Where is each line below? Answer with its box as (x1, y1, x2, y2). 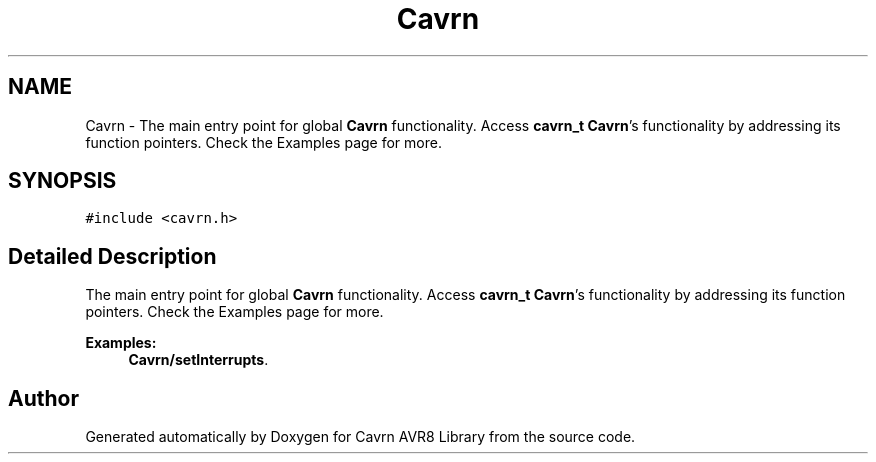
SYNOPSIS (8, 168, 117, 194)
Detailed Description (8, 243, 217, 269)
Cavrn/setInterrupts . (128, 351, 269, 369)
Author (8, 385, 79, 411)
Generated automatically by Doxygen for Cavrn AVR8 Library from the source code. (85, 428, 636, 446)
